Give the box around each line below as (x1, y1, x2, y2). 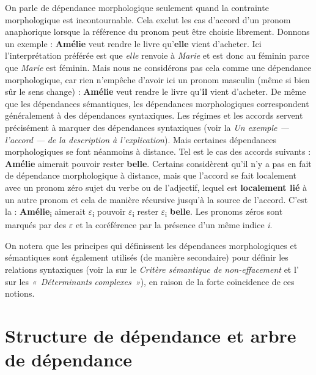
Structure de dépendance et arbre (5, 322, 296, 347)
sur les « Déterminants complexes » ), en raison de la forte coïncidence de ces (5, 275, 295, 288)
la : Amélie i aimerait (5, 205, 86, 219)
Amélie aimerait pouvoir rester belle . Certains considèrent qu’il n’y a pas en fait (5, 157, 312, 169)
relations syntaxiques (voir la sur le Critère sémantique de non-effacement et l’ (5, 263, 299, 275)
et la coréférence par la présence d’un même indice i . (76, 218, 273, 231)
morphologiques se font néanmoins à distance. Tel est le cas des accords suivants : (5, 145, 311, 158)
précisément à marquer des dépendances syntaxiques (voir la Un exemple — (5, 121, 289, 133)
